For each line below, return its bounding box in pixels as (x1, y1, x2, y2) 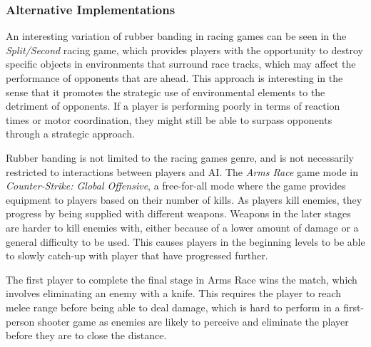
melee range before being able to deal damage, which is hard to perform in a (6, 299, 340, 314)
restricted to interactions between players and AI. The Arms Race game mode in (6, 164, 358, 179)
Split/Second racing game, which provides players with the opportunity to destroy (6, 42, 363, 57)
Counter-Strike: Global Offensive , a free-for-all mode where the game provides (6, 178, 346, 193)
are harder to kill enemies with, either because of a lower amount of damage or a (6, 219, 359, 234)
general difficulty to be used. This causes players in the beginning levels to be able (6, 234, 365, 249)
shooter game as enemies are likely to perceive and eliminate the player (37, 314, 349, 328)
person (6, 314, 35, 328)
